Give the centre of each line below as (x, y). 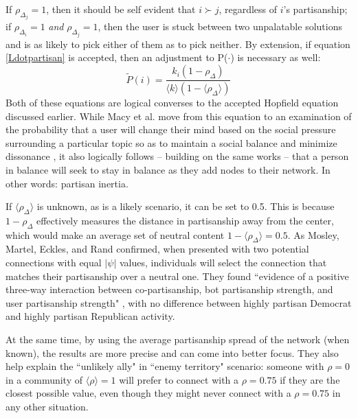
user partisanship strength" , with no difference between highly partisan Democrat (179, 302)
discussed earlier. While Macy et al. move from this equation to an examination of (179, 116)
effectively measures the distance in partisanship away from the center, (185, 220)
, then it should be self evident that (121, 9)
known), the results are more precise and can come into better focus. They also (172, 352)
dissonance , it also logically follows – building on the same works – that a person (177, 156)
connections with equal (54, 263)
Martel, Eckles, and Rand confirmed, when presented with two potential (157, 249)
